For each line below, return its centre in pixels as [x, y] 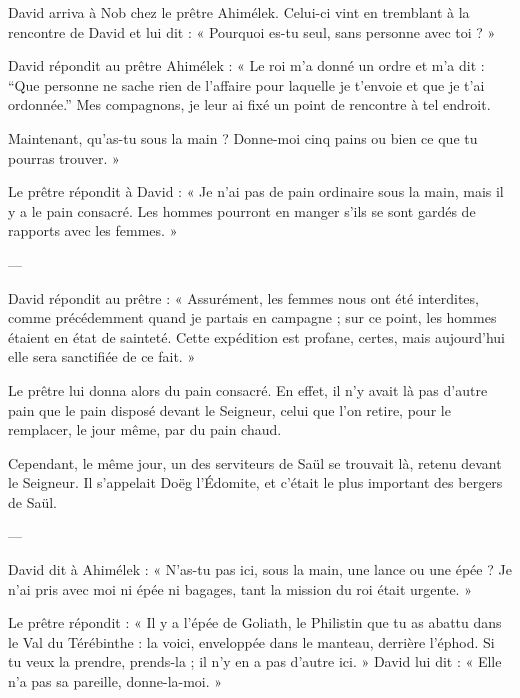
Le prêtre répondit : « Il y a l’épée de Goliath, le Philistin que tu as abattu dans [255, 622]
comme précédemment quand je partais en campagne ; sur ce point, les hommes [252, 317]
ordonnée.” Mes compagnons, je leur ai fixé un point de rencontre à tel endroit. [249, 104]
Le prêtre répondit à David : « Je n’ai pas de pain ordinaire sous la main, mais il [256, 191]
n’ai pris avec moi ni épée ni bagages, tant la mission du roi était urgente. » [240, 588]
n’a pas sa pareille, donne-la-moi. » [115, 681]
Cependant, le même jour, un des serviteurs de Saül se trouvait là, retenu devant [255, 462]
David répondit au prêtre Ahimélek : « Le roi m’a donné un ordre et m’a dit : [246, 65]
